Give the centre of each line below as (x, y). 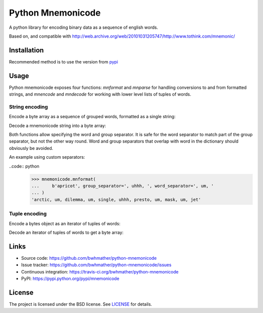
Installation (26, 50)
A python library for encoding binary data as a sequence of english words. (84, 27)
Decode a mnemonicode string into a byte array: (58, 125)
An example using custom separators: (47, 157)
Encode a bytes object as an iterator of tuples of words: (65, 223)
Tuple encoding (28, 214)
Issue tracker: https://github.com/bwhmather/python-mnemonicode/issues (96, 265)
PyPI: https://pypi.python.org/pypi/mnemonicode (70, 278)
